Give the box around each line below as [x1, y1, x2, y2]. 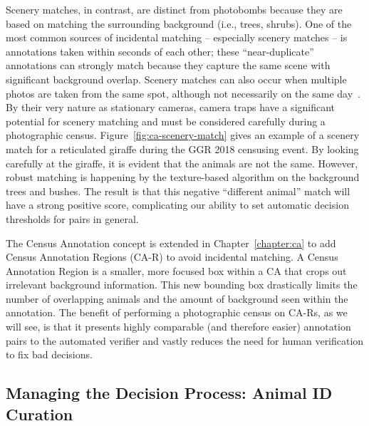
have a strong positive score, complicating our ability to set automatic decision [6, 197, 349, 212]
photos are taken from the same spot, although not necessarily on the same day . [6, 85, 360, 100]
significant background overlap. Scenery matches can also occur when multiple [6, 71, 347, 86]
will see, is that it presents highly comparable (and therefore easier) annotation [6, 319, 351, 334]
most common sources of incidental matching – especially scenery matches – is [6, 30, 348, 45]
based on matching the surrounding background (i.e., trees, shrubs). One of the [6, 16, 352, 31]
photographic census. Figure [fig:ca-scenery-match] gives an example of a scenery [6, 128, 360, 142]
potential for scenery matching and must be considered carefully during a [6, 113, 326, 128]
